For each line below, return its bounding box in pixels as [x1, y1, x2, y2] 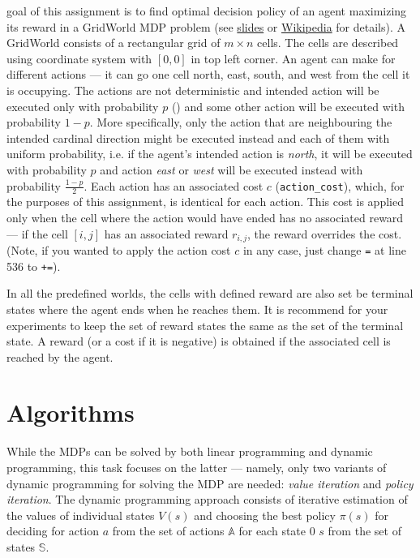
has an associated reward [104, 225, 229, 242]
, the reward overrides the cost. [247, 225, 402, 242]
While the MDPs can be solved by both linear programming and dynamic [6, 443, 373, 460]
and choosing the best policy [194, 506, 336, 523]
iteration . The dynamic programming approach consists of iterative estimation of [6, 491, 408, 508]
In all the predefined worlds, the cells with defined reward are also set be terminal [6, 285, 414, 302]
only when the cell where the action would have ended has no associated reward [6, 208, 404, 225]
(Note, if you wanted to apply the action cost [6, 242, 231, 258]
